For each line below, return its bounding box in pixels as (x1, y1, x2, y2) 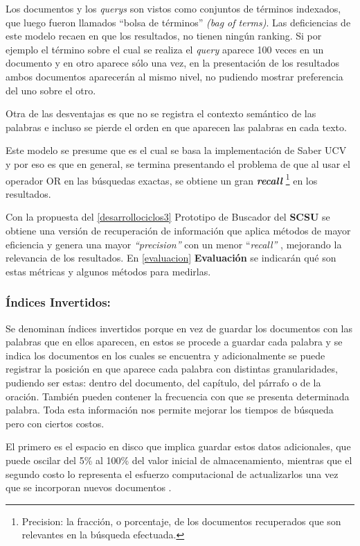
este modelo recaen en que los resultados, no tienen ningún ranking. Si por (6, 28, 322, 43)
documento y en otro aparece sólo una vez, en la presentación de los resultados (6, 56, 339, 70)
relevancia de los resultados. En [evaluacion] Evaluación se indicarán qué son (6, 250, 336, 265)
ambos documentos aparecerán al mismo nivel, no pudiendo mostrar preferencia (6, 69, 343, 83)
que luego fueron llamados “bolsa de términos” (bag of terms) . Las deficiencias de (6, 15, 351, 29)
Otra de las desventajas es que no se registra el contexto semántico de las (6, 106, 316, 121)
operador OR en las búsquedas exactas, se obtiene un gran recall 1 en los (6, 171, 318, 187)
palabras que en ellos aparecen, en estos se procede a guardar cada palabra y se (6, 334, 343, 349)
